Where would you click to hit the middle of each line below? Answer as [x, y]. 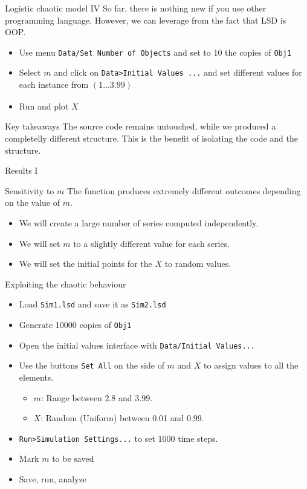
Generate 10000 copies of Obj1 [75, 325]
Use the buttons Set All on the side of [92, 365]
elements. [36, 377]
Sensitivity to [30, 190]
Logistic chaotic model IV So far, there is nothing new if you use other [136, 8]
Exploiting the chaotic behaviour [66, 284]
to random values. [198, 264]
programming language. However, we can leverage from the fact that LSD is [146, 20]
